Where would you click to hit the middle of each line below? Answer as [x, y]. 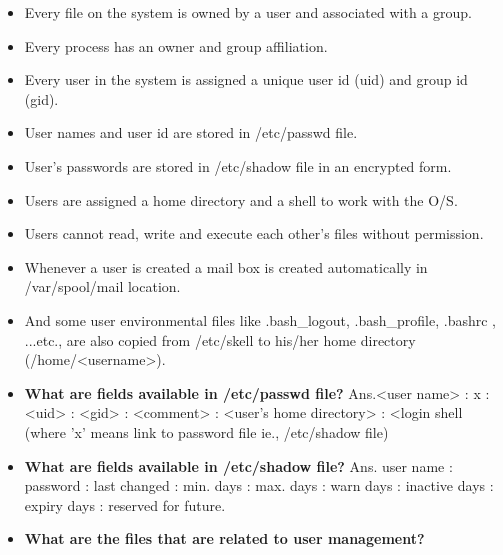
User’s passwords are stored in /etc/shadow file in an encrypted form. [238, 165]
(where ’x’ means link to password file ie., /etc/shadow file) [206, 431]
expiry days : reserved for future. [125, 504]
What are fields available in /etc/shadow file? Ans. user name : [238, 465]
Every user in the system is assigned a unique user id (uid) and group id [246, 79]
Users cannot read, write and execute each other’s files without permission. [254, 233]
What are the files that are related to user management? [224, 538]
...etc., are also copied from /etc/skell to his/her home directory [220, 339]
